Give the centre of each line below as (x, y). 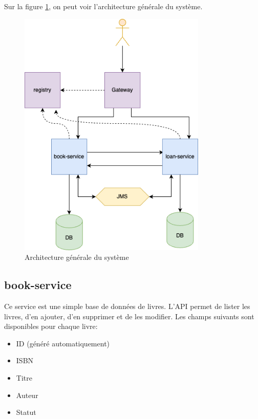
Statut (26, 412)
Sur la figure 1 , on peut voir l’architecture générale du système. (103, 6)
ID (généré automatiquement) (63, 343)
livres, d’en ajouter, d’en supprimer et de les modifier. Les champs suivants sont (129, 316)
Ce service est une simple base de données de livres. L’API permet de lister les (127, 306)
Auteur (27, 395)
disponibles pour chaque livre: (51, 326)
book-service (38, 285)
